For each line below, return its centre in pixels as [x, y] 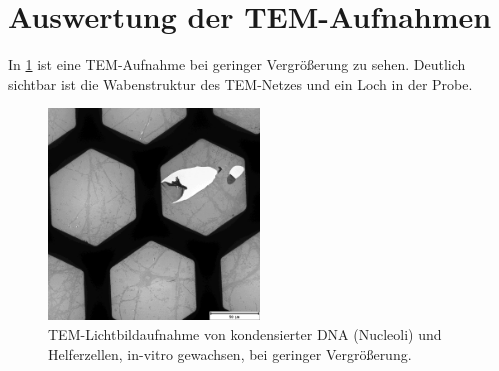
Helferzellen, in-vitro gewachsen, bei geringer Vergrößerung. [230, 353]
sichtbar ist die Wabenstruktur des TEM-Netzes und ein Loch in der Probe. [240, 83]
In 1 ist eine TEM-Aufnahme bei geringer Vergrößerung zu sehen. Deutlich [237, 64]
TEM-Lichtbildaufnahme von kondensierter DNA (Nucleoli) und [245, 333]
